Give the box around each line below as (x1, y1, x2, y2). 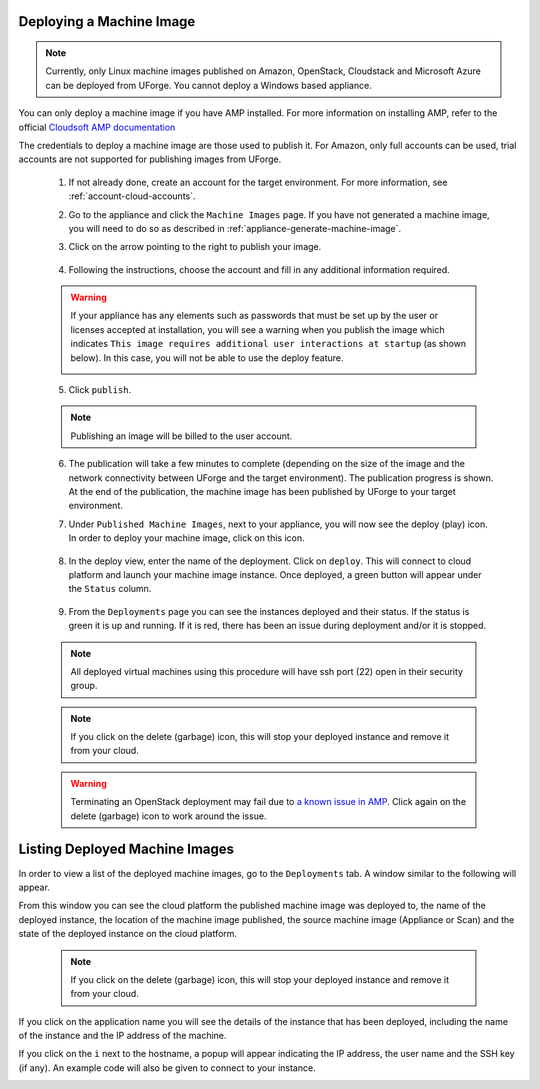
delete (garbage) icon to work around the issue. (70, 810, 267, 822)
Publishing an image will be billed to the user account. (70, 430, 293, 442)
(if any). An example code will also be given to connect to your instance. (18, 1061, 316, 1074)
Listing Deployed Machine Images (18, 841, 235, 858)
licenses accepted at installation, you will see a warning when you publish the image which (70, 323, 445, 335)
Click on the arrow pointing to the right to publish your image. (68, 241, 322, 253)
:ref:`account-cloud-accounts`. (68, 190, 196, 202)
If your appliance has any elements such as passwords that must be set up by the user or (70, 310, 439, 322)
